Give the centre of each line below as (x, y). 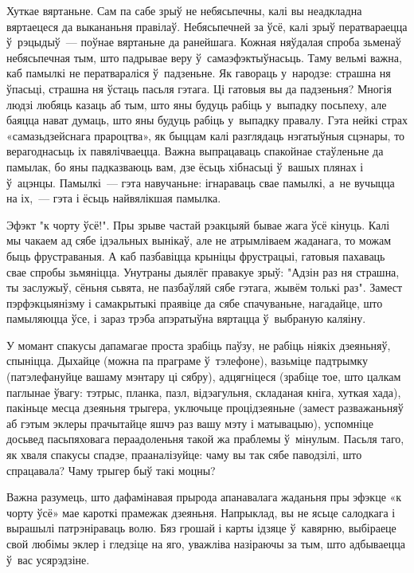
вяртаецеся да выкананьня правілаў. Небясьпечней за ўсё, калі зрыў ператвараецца (207, 26)
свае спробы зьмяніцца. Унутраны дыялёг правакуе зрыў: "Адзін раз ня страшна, (203, 271)
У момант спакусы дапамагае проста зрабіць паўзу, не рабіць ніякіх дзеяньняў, (199, 345)
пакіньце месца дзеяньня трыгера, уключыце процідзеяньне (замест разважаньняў (205, 408)
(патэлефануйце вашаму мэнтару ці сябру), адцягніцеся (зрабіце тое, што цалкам (204, 377)
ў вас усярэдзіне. (48, 559)
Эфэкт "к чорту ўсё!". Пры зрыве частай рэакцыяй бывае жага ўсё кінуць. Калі (198, 224)
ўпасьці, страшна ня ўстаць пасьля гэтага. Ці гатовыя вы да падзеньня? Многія (199, 88)
